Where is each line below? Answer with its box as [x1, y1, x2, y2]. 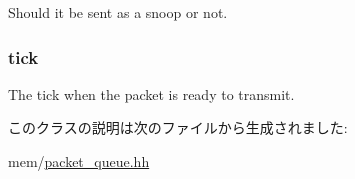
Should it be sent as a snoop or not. [8, 2, 228, 22]
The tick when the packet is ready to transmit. [8, 83, 295, 104]
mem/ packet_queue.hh [8, 151, 150, 171]
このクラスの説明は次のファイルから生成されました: [8, 117, 348, 138]
